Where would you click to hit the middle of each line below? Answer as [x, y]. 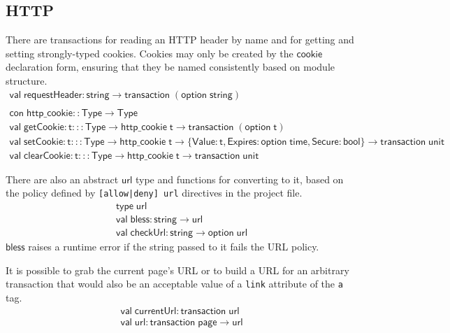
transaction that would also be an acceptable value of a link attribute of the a [174, 284]
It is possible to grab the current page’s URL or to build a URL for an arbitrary [177, 270]
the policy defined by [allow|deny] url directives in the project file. [154, 193]
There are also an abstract [62, 179]
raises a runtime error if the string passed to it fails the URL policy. [174, 247]
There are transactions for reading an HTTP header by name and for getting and [180, 40]
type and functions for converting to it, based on [239, 179]
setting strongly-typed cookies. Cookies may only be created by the [150, 53]
